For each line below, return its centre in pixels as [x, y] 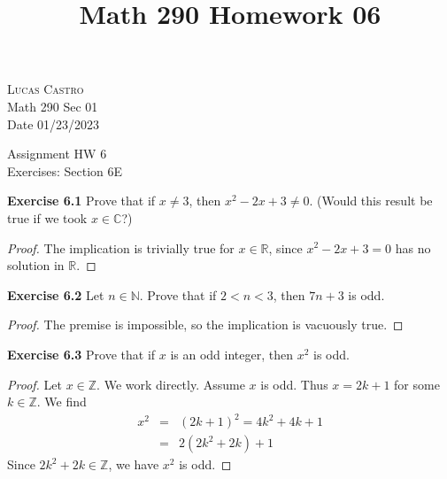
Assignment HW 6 [57, 154]
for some [417, 384]
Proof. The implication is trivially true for [121, 247]
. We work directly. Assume [171, 384]
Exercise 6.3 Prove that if [81, 354]
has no [413, 247]
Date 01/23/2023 [54, 124]
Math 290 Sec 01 [53, 106]
